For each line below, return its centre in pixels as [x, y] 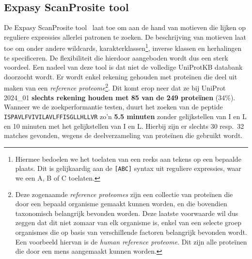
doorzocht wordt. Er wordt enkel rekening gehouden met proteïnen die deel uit [121, 76]
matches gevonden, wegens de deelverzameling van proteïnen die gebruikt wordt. [123, 135]
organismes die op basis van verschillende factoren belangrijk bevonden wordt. [131, 232]
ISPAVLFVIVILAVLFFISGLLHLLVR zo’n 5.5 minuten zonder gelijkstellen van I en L [125, 116]
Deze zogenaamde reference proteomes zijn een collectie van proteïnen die [124, 194]
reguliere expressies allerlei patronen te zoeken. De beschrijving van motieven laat [125, 37]
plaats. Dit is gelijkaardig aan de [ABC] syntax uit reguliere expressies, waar [128, 168]
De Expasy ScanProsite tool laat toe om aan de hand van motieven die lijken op [125, 27]
